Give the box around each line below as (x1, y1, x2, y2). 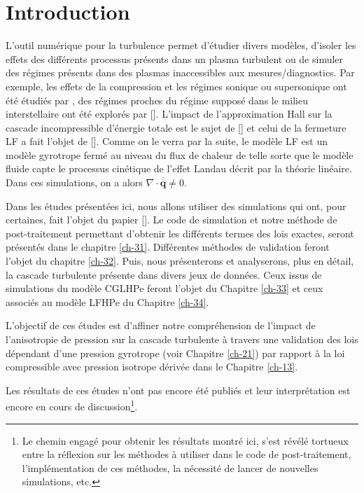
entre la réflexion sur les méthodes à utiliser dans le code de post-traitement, (22, 447, 351, 461)
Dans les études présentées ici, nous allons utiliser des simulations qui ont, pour (6, 198, 346, 213)
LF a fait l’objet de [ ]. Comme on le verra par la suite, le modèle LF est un (6, 134, 328, 148)
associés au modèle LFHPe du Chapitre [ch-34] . (6, 294, 209, 309)
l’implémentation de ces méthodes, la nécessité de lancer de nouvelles (22, 460, 318, 475)
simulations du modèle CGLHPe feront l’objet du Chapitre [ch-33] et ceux (6, 281, 323, 296)
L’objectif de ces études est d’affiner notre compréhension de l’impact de (6, 318, 316, 333)
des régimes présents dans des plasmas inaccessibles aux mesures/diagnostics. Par (6, 65, 355, 80)
